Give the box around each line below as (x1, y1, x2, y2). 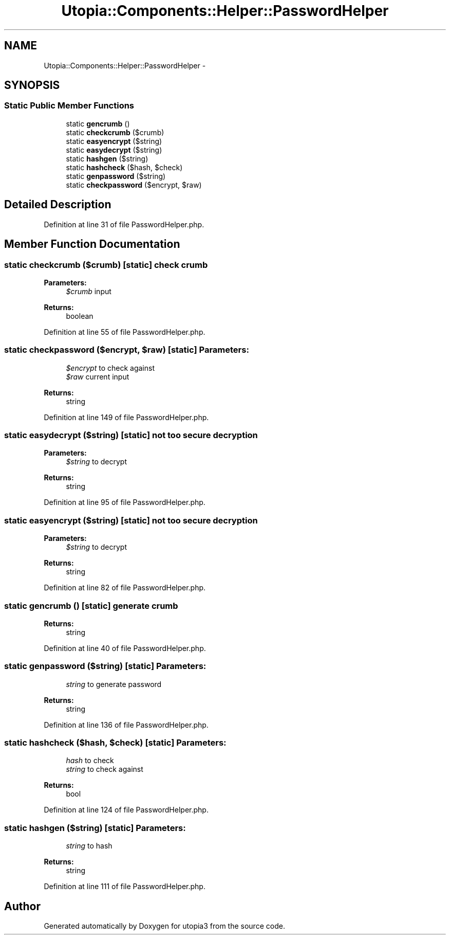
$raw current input (66, 372, 129, 381)
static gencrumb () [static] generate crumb (4, 600, 178, 611)
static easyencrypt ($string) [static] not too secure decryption (4, 515, 258, 526)
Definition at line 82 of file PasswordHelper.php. (44, 583, 206, 592)
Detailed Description (4, 198, 111, 211)
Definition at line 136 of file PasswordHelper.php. (44, 720, 209, 729)
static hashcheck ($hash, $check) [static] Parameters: (4, 737, 227, 748)
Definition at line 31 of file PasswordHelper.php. (44, 220, 204, 229)
